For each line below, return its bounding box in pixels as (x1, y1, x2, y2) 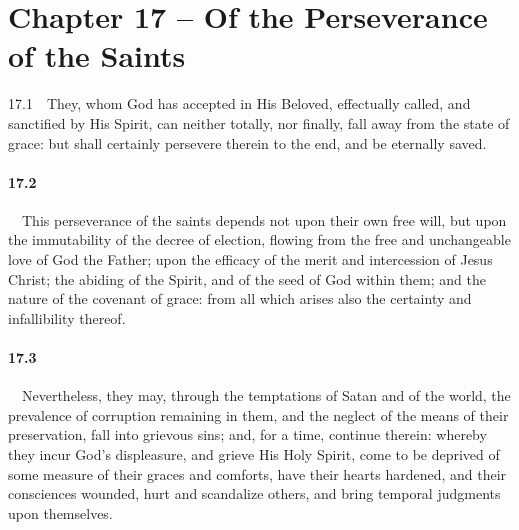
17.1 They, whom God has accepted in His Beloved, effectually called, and (8, 93, 471, 114)
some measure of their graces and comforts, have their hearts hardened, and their (8, 463, 507, 484)
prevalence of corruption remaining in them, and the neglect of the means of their (8, 404, 509, 425)
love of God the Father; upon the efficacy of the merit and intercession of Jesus (8, 249, 493, 270)
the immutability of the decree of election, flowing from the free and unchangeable (8, 229, 511, 250)
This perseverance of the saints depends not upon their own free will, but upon (21, 209, 507, 230)
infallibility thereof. (8, 307, 126, 328)
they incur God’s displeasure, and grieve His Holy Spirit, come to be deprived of (8, 444, 500, 465)
